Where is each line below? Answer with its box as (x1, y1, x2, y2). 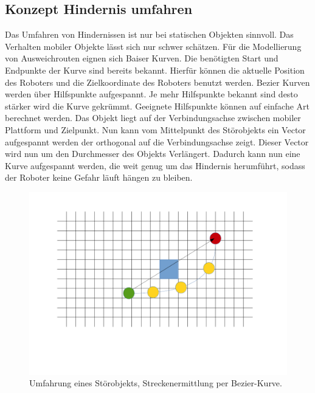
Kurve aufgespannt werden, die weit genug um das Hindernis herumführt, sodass (5, 159, 305, 172)
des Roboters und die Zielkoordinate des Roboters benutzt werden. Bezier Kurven (5, 75, 310, 88)
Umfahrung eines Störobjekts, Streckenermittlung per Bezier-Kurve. (29, 377, 282, 389)
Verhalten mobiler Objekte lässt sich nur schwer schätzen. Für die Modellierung (5, 40, 302, 52)
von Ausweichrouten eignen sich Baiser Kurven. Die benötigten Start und (5, 52, 279, 64)
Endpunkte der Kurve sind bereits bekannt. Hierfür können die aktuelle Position (5, 63, 305, 76)
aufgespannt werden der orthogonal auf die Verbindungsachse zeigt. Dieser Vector (5, 135, 309, 148)
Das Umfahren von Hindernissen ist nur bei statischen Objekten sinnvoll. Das (5, 28, 294, 41)
